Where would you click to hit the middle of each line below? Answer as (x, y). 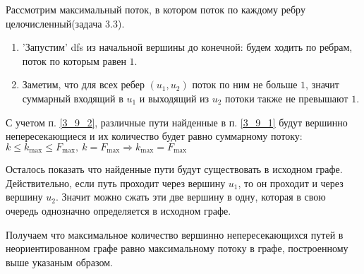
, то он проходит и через (291, 183)
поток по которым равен (74, 60)
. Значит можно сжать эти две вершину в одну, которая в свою (190, 197)
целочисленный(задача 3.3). (65, 23)
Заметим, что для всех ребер (83, 84)
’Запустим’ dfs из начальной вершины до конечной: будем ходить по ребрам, (187, 47)
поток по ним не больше (245, 84)
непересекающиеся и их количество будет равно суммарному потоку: (154, 136)
